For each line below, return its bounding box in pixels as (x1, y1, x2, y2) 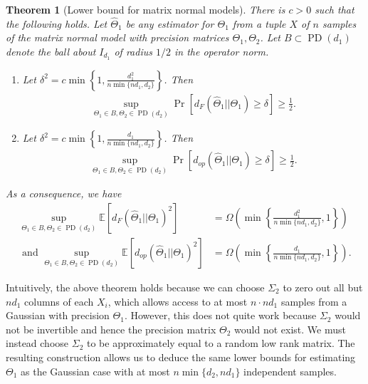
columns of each (24, 294, 94, 308)
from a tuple (232, 16, 286, 31)
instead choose (6, 336, 69, 351)
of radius (114, 44, 152, 58)
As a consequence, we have (6, 186, 122, 201)
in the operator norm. (174, 44, 269, 58)
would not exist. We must (234, 321, 346, 336)
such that (315, 2, 354, 16)
